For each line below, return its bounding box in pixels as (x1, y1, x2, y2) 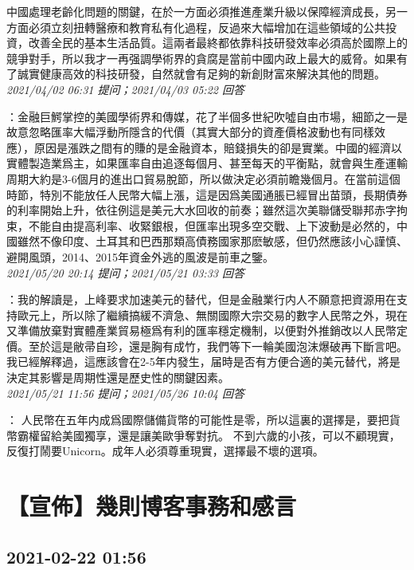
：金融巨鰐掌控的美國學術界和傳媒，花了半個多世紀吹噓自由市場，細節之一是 (6, 108, 408, 124)
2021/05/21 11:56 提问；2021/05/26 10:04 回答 (6, 384, 244, 401)
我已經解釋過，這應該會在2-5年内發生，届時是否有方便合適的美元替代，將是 (6, 353, 400, 370)
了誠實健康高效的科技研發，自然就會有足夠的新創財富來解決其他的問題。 (6, 65, 385, 82)
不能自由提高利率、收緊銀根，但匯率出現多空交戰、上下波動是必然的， (28, 217, 396, 234)
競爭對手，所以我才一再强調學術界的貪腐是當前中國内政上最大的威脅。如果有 (6, 49, 408, 66)
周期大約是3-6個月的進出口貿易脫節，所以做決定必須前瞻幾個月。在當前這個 (6, 170, 400, 187)
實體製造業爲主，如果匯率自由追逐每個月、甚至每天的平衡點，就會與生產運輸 (6, 155, 408, 171)
